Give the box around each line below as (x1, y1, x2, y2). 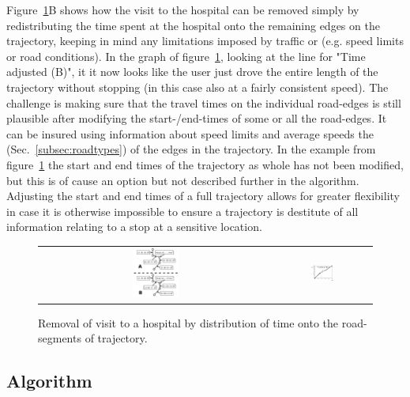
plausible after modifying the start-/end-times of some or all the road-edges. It (6, 110, 387, 127)
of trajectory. (85, 330, 148, 346)
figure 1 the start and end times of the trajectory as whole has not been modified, (6, 156, 404, 172)
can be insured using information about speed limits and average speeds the (6, 125, 374, 142)
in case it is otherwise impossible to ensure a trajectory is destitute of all (6, 202, 359, 219)
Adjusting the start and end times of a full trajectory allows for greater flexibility (6, 187, 400, 204)
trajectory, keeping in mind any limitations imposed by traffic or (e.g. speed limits (6, 32, 404, 49)
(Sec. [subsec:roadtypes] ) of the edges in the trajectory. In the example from (6, 141, 376, 157)
